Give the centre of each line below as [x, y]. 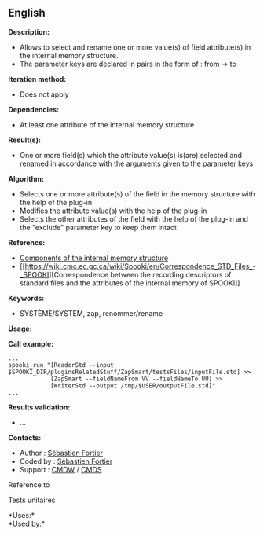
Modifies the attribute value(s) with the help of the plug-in [113, 211]
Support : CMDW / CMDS [60, 469]
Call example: [31, 343]
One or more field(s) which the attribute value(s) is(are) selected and [130, 155]
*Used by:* [27, 523]
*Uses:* [22, 515]
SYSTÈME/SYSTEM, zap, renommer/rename [91, 313]
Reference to [29, 485]
